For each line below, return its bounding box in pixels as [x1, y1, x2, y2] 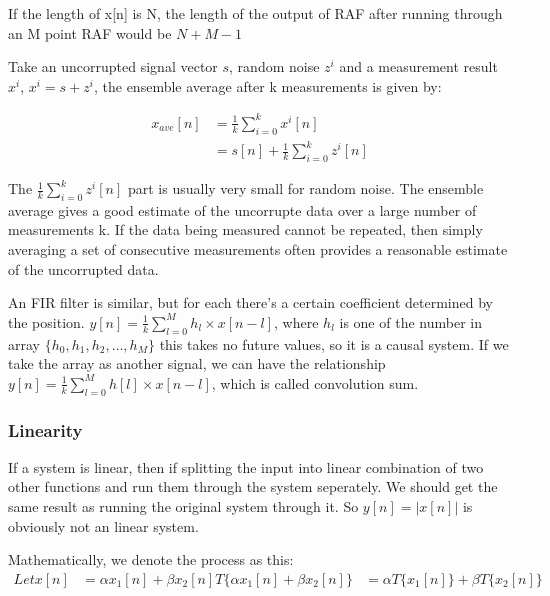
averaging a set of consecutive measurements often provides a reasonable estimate [8, 239, 508, 260]
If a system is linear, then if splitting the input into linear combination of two [8, 456, 484, 477]
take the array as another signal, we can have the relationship [8, 353, 386, 374]
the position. [8, 311, 85, 332]
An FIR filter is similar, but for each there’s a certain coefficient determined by [8, 292, 493, 313]
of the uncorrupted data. [8, 258, 159, 279]
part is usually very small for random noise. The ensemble [127, 178, 484, 199]
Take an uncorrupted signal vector [8, 56, 218, 77]
